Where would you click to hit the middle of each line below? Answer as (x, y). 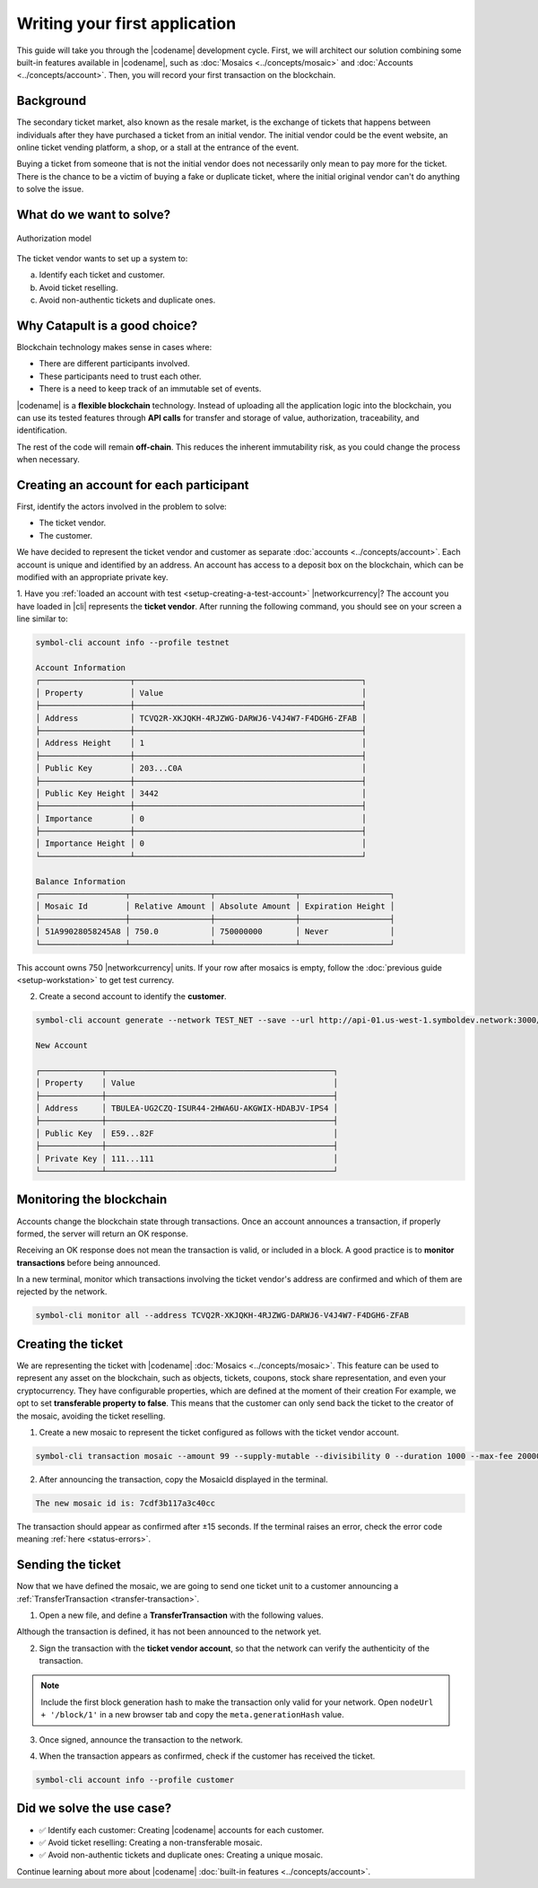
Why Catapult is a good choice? (107, 325)
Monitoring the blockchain (92, 1200)
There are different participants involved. (114, 364)
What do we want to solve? (93, 215)
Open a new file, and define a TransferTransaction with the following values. (182, 1615)
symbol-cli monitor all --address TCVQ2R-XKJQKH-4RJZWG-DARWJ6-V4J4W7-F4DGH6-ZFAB (222, 1316)
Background (52, 101)
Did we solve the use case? (94, 1809)
